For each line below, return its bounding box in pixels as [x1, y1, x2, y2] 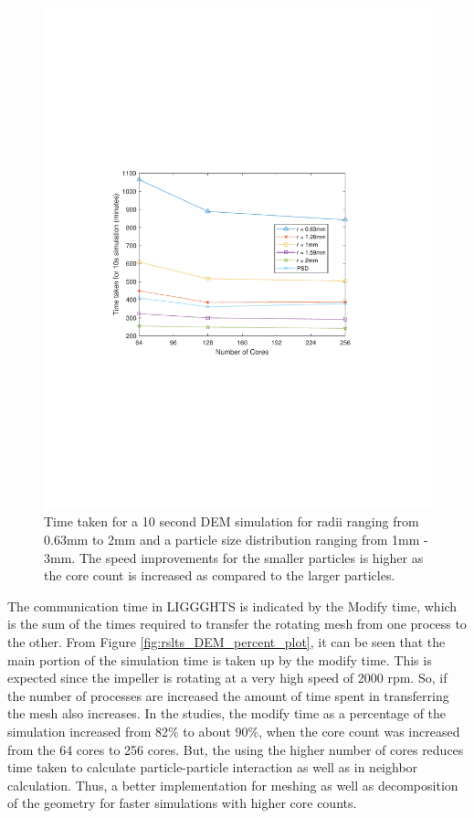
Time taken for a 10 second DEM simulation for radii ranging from [44, 512, 419, 531]
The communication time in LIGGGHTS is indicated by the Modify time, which [7, 596, 458, 615]
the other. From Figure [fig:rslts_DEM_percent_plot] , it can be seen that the [7, 632, 446, 652]
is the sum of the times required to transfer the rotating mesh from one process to [7, 614, 467, 633]
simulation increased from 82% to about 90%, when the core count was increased [7, 722, 460, 741]
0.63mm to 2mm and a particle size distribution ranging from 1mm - [44, 530, 428, 549]
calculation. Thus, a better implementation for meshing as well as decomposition [7, 775, 458, 794]
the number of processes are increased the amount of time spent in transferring [7, 685, 449, 705]
